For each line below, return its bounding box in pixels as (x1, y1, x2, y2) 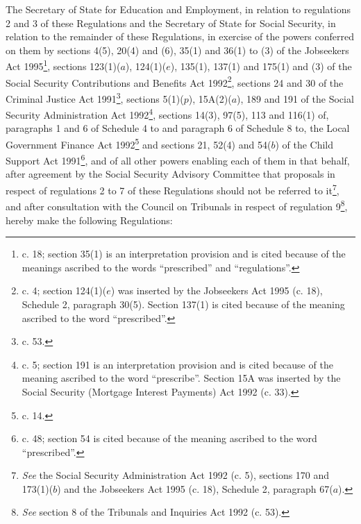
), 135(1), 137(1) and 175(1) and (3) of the (170, 59, 352, 74)
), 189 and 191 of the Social (237, 91, 354, 105)
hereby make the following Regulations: (6, 212, 173, 227)
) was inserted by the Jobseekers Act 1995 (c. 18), (110, 283, 323, 298)
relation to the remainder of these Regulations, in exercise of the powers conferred (6, 29, 355, 44)
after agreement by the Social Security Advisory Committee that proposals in (6, 167, 335, 181)
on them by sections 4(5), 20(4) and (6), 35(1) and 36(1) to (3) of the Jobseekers (6, 42, 349, 57)
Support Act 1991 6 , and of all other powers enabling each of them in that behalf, (6, 151, 350, 167)
